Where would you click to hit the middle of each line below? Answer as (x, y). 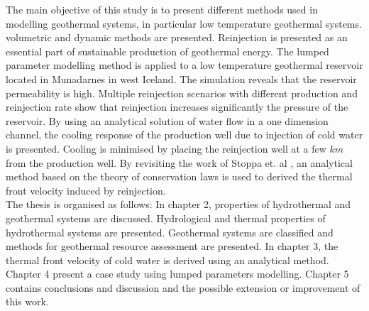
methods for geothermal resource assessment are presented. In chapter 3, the (172, 246)
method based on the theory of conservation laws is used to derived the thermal (179, 176)
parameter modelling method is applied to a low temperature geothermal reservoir (184, 65)
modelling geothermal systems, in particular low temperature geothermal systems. (184, 23)
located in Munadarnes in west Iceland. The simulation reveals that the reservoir (181, 78)
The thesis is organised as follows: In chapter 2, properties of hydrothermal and (178, 204)
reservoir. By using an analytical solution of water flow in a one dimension (167, 120)
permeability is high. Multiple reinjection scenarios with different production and (182, 93)
